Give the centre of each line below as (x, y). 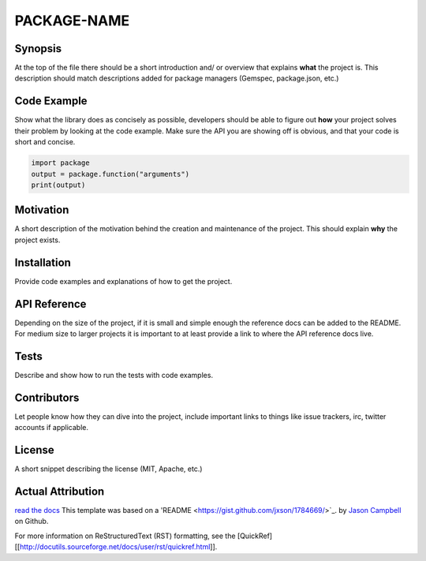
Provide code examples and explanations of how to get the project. (123, 281)
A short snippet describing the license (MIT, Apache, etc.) (108, 469)
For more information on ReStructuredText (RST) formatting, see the (125, 536)
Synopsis (38, 49)
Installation (43, 262)
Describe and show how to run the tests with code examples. (114, 375)
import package (60, 163)
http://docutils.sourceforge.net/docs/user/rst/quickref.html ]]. (119, 547)
